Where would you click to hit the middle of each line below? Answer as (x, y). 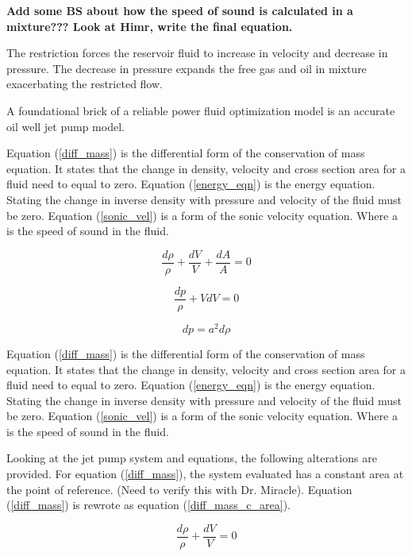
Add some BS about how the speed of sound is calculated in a (180, 10)
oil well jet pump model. (65, 126)
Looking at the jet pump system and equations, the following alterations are (192, 458)
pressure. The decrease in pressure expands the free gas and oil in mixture (187, 68)
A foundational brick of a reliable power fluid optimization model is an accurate (201, 110)
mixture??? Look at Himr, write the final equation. (150, 26)
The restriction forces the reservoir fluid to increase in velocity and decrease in (197, 53)
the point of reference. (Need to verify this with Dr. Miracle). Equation (179, 489)
